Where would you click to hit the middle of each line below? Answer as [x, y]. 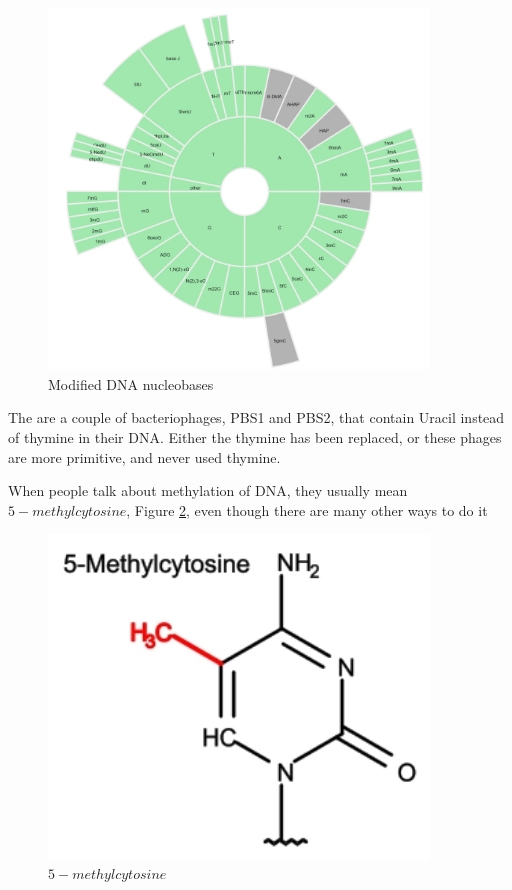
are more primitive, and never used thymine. [144, 456]
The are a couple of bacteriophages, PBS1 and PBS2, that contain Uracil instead [256, 417]
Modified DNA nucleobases [131, 383]
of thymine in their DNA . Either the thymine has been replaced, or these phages [255, 436]
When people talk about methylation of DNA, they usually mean [208, 490]
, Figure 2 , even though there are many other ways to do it [307, 509]
